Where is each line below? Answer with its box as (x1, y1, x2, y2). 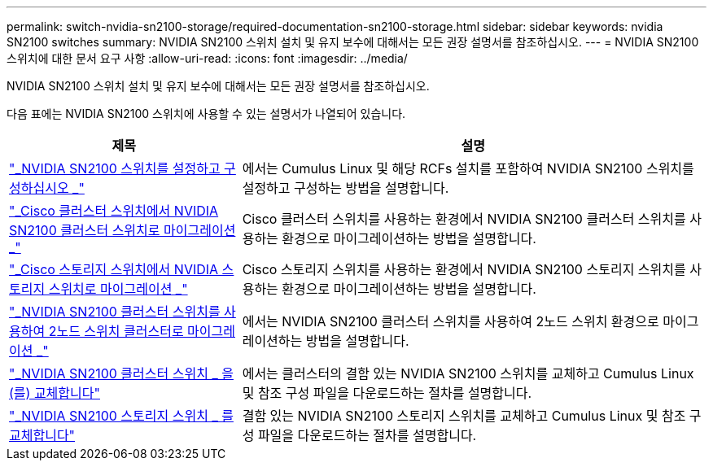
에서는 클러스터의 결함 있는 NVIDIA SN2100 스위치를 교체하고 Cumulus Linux (242, 365, 694, 382)
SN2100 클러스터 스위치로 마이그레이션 (9, 222, 236, 238)
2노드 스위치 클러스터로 (48, 323, 184, 339)
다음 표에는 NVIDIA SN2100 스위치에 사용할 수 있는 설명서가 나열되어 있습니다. (7, 107, 406, 120)
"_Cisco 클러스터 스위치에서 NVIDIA (9, 203, 219, 219)
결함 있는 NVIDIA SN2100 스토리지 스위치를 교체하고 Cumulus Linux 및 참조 (242, 408, 686, 424)
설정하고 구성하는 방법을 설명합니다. (242, 180, 449, 196)
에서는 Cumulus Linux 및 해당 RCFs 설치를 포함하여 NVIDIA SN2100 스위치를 (242, 160, 694, 177)
